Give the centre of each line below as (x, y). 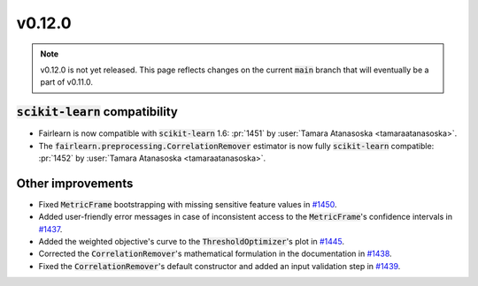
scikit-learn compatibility (97, 112)
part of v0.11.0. (66, 82)
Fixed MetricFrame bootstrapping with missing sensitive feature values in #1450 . (188, 204)
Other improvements (75, 183)
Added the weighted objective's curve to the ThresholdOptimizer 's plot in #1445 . (192, 242)
